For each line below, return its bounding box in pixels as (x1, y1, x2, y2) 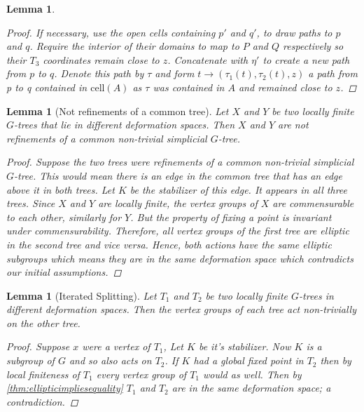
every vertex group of (96, 366, 187, 381)
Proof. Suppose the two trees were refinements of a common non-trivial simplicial (6, 154, 354, 169)
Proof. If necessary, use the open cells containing (6, 25, 216, 39)
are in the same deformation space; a (171, 380, 331, 395)
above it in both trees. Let (6, 182, 115, 197)
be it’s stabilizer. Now (198, 339, 291, 354)
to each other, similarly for (6, 209, 122, 224)
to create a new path (262, 52, 350, 67)
